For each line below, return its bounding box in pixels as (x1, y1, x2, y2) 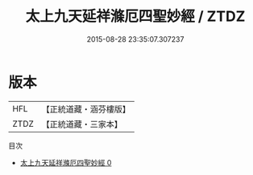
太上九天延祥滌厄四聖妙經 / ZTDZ (25, 7, 246, 26)
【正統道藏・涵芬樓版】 (41, 104, 131, 115)
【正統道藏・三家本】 (41, 118, 123, 129)
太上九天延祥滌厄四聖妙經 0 (19, 157, 112, 167)
